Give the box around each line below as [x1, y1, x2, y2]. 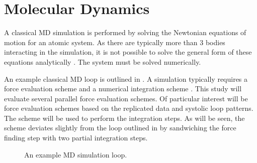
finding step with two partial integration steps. [4, 132, 148, 143]
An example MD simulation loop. [24, 149, 127, 159]
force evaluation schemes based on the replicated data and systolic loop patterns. [4, 103, 253, 113]
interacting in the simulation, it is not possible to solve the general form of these [4, 47, 252, 57]
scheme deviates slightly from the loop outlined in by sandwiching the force [4, 122, 236, 133]
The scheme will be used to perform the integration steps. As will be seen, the [4, 112, 245, 123]
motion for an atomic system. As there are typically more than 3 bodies [4, 37, 225, 47]
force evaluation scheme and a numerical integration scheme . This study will [4, 83, 242, 94]
